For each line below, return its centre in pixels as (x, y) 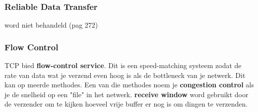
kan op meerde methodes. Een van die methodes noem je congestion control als (129, 85)
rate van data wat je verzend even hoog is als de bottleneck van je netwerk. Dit (125, 75)
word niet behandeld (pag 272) (51, 25)
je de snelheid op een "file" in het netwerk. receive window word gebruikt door (127, 94)
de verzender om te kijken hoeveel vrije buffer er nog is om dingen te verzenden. (126, 104)
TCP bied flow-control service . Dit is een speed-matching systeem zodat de (123, 65)
